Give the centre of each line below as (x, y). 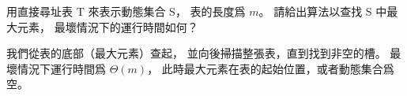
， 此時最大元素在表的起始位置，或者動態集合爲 (271, 68)
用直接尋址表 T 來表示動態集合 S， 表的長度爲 (126, 11)
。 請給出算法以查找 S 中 (323, 11)
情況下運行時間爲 (61, 68)
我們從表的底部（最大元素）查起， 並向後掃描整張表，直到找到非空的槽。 (196, 53)
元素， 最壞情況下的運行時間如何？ (107, 26)
